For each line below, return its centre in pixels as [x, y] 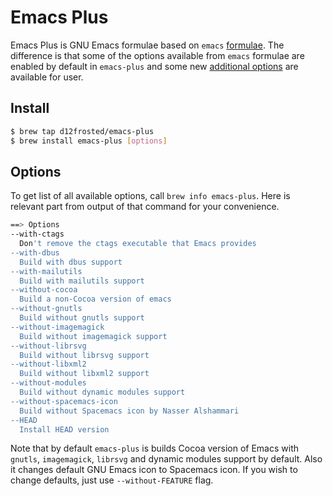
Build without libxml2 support [84, 374]
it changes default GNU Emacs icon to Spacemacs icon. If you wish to [154, 470]
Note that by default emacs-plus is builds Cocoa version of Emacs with [155, 448]
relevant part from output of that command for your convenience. [145, 207]
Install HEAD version [64, 429]
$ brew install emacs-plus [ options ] [89, 141]
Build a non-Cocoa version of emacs [95, 299]
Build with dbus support [71, 262]
